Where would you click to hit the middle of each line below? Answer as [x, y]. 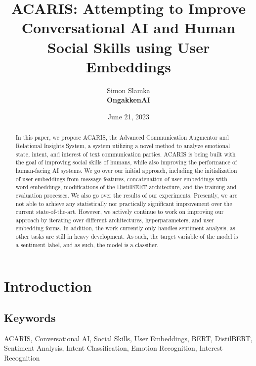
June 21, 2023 [128, 116]
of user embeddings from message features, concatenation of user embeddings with [121, 179]
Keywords [30, 318]
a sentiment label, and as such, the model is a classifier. [87, 244]
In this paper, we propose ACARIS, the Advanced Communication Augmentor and [122, 137]
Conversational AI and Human [128, 27]
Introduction [48, 286]
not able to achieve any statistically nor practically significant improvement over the [124, 203]
